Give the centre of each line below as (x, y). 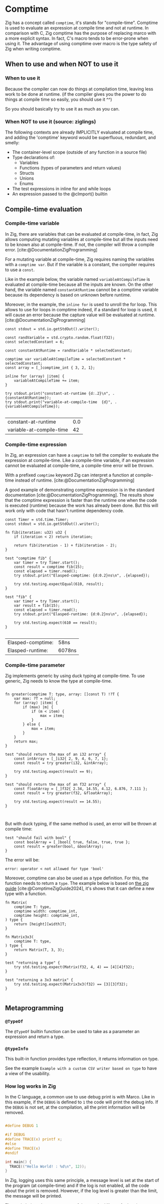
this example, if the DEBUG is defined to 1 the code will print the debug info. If (82, 1102)
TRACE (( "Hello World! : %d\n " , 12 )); (48, 1166)
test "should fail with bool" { (38, 838)
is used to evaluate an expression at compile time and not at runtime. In (77, 27)
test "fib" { (18, 597)
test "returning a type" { (33, 963)
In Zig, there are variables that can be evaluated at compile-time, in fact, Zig (82, 234)
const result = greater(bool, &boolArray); (59, 847)
